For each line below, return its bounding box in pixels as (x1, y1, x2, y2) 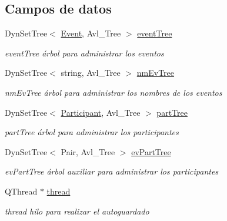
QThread (5, 185, 38, 197)
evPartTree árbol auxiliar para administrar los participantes (5, 165, 219, 178)
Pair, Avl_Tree (61, 145, 115, 158)
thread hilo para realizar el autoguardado (5, 205, 149, 217)
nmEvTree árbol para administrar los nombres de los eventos (5, 86, 222, 98)
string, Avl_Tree (61, 66, 121, 79)
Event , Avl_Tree (61, 27, 121, 39)
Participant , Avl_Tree (61, 106, 141, 118)
